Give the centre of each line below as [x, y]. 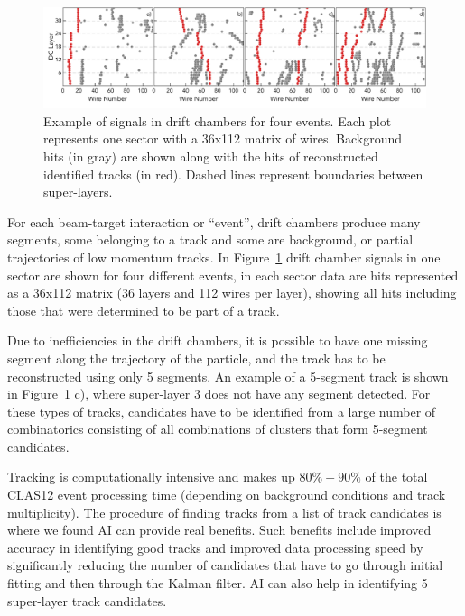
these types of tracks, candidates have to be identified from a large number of [222, 411]
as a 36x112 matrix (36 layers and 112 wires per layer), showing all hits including [232, 293]
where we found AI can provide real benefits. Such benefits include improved [219, 530]
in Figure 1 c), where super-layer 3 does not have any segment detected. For [219, 394]
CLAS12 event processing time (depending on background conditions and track [227, 495]
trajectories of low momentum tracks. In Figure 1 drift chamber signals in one [224, 257]
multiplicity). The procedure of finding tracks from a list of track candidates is [224, 512]
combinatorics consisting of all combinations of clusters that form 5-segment [218, 429]
